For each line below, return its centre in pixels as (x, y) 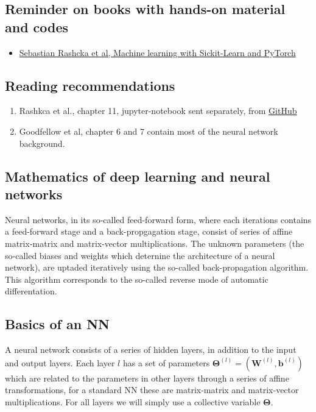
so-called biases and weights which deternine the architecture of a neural (140, 255)
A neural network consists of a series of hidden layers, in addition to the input (151, 350)
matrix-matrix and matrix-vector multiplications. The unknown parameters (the (155, 243)
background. (42, 143)
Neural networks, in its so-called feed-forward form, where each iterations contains (158, 219)
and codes (37, 27)
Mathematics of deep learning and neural (138, 176)
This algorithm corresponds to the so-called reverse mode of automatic (137, 279)
